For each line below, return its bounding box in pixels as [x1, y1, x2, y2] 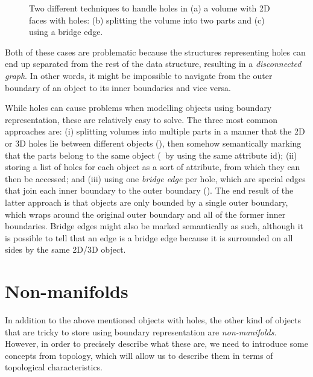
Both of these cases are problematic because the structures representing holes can [5, 45, 306, 58]
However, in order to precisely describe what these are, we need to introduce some [5, 337, 308, 350]
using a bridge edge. [29, 25, 103, 38]
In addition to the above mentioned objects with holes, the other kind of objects [5, 314, 302, 326]
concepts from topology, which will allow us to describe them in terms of [5, 349, 273, 361]
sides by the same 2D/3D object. [5, 243, 126, 256]
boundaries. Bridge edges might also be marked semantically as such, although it [5, 220, 304, 232]
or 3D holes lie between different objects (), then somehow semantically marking [5, 136, 302, 149]
